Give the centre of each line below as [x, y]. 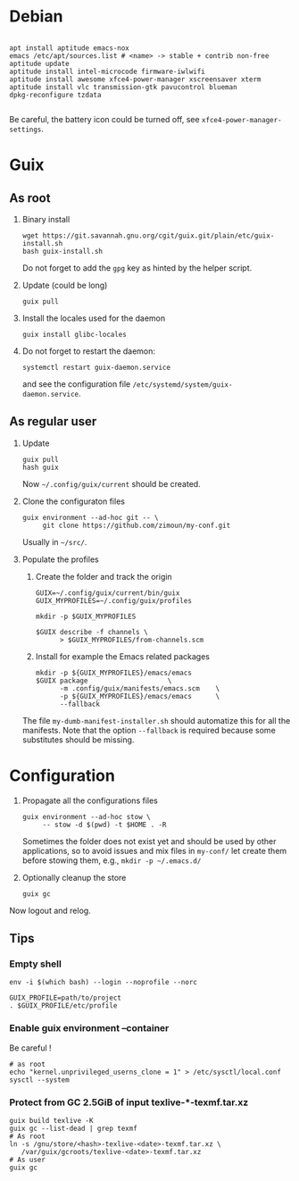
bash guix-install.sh [62, 251]
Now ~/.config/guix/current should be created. [111, 483]
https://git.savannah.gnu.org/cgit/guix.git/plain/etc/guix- [158, 235]
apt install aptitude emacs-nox [69, 48]
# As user [28, 1160]
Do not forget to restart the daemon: [89, 351]
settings [25, 130]
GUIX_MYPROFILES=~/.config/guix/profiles [113, 600]
